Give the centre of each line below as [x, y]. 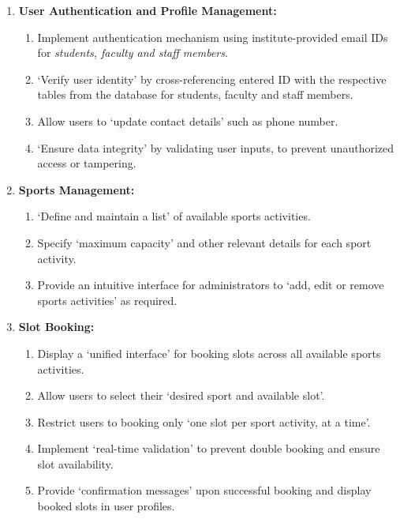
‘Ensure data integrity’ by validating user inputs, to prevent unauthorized [216, 147]
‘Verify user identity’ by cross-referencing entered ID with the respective [212, 79]
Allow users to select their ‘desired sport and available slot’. [181, 395]
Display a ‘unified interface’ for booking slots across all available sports [209, 353]
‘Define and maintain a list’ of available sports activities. [174, 216]
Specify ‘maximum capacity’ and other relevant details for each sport [204, 242]
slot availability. [75, 463]
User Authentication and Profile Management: [148, 10]
